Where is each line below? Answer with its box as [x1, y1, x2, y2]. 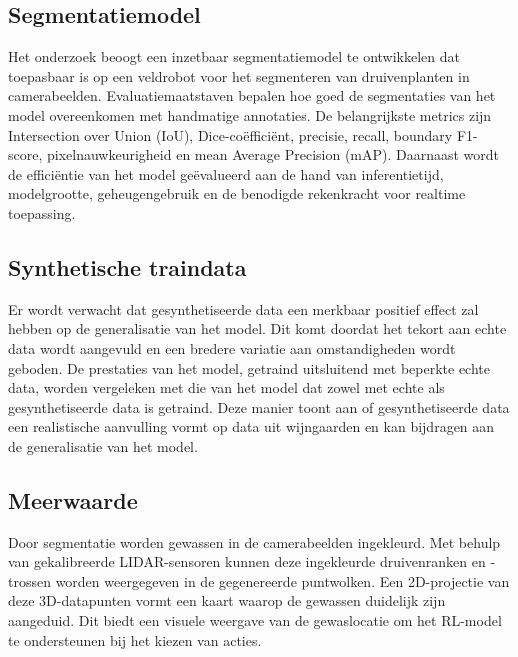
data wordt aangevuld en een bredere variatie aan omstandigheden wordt [8, 337, 456, 358]
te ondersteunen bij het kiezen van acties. [8, 629, 262, 650]
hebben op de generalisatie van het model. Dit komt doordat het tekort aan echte [8, 318, 507, 339]
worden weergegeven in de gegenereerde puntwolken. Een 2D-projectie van [55, 570, 510, 591]
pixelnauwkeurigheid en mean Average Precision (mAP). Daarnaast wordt [46, 144, 500, 165]
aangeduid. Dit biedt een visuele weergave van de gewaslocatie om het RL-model [8, 610, 502, 631]
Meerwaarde [8, 484, 138, 515]
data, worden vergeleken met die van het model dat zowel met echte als [8, 377, 445, 398]
